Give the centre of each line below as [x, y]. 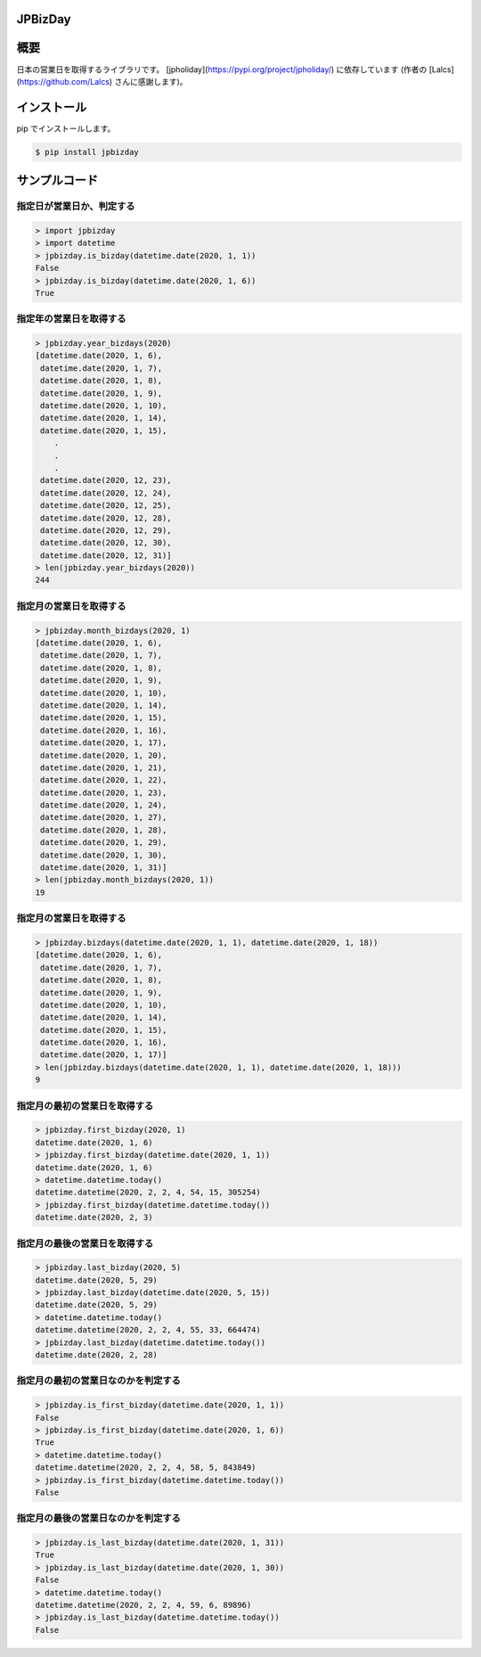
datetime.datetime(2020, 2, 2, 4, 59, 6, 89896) [143, 1605]
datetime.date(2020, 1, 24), [104, 805]
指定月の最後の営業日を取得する [85, 1243]
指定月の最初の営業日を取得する [85, 1105]
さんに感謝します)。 [151, 81]
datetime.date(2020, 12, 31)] [106, 555]
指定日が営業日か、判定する [76, 207]
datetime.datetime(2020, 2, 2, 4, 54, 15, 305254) [148, 1193]
